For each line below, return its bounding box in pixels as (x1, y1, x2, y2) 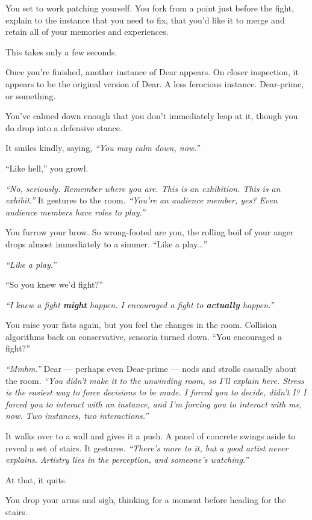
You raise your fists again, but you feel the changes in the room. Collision (5, 318, 277, 331)
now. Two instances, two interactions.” (5, 409, 149, 422)
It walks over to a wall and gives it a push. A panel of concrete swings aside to (5, 430, 296, 442)
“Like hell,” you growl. (5, 161, 89, 174)
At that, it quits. (5, 473, 67, 486)
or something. (5, 89, 56, 102)
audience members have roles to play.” (5, 205, 145, 218)
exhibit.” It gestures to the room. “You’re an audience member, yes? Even (5, 194, 278, 206)
